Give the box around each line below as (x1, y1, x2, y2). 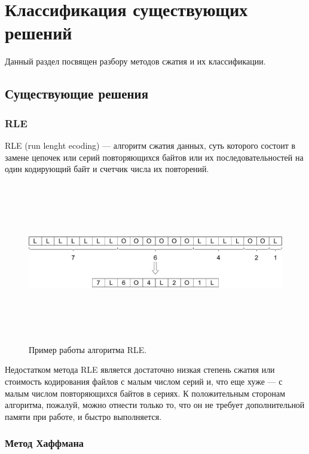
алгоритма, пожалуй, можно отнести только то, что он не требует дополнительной (5, 398, 305, 411)
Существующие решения (5, 84, 149, 103)
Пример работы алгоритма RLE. (29, 343, 147, 355)
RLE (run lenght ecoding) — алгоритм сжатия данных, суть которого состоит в (5, 139, 296, 151)
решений (5, 20, 72, 45)
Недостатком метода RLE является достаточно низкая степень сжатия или (5, 363, 275, 376)
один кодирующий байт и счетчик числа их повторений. (5, 162, 209, 175)
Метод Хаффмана (5, 435, 84, 450)
